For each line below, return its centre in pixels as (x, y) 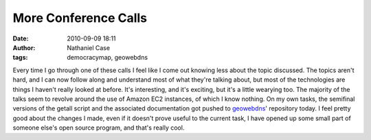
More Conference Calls (80, 18)
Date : (21, 38)
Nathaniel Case (88, 47)
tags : (20, 58)
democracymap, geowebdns (107, 58)
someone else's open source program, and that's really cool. (99, 128)
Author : (24, 47)
